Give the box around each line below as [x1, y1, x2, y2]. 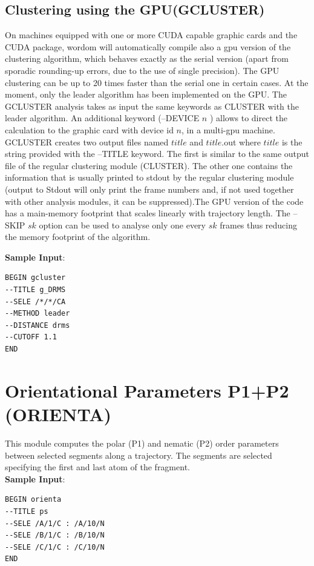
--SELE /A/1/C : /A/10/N [5, 519, 105, 528]
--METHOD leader [5, 309, 70, 318]
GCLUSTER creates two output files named [5, 135, 169, 148]
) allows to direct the [209, 112, 287, 124]
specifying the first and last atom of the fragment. [5, 461, 190, 473]
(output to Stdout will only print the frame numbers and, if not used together [5, 182, 294, 195]
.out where [221, 135, 261, 148]
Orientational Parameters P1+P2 [5, 378, 289, 402]
